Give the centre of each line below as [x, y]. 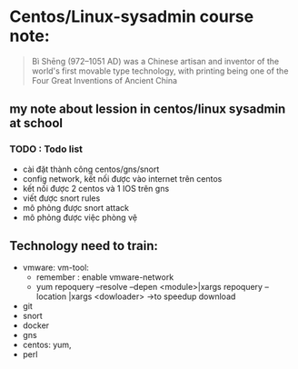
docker [36, 325]
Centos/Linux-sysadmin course [132, 17]
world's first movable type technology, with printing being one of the [160, 71]
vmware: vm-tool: [55, 268]
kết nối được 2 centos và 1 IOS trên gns [96, 188]
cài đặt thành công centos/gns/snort [91, 169]
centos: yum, [47, 345]
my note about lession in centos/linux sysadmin [148, 110]
